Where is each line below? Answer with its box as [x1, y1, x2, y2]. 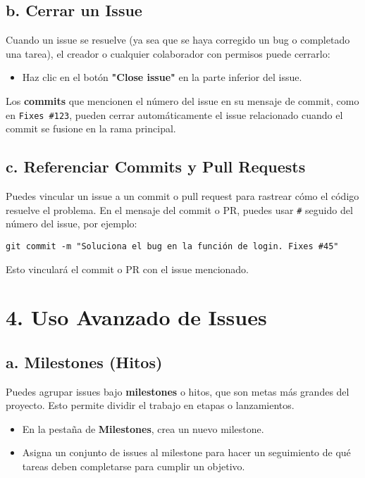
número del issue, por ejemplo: [6, 216, 137, 231]
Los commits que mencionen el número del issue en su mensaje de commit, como [6, 93, 359, 108]
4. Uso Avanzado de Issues [6, 303, 267, 332]
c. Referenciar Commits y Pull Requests [6, 156, 306, 177]
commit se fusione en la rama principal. [6, 121, 176, 136]
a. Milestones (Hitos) [6, 351, 163, 372]
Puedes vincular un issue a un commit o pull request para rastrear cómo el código [6, 189, 359, 203]
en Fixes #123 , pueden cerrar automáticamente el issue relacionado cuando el [6, 107, 343, 122]
